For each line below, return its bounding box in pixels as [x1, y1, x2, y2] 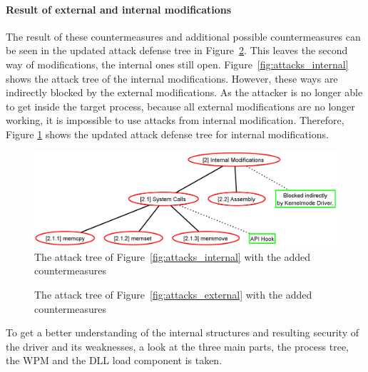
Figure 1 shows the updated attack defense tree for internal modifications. [6, 126, 329, 141]
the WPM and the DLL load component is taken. [6, 353, 223, 368]
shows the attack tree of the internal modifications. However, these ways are [6, 71, 338, 86]
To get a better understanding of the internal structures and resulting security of [6, 325, 359, 340]
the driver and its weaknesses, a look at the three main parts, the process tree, [6, 339, 349, 353]
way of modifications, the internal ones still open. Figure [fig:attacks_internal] [6, 56, 349, 71]
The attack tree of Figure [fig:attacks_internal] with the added [34, 249, 310, 264]
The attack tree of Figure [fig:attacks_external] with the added [34, 287, 312, 302]
